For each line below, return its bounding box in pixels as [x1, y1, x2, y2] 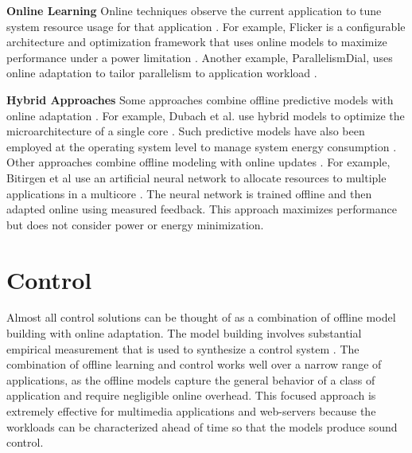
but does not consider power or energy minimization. [6, 216, 264, 232]
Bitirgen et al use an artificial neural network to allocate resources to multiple [6, 169, 387, 185]
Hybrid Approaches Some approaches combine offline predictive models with [6, 91, 394, 107]
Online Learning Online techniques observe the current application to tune [6, 2, 382, 18]
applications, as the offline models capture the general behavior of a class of [6, 371, 375, 388]
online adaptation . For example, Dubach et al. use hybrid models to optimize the [6, 107, 405, 123]
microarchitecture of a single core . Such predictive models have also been [6, 123, 365, 139]
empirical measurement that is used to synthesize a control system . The [6, 340, 360, 357]
